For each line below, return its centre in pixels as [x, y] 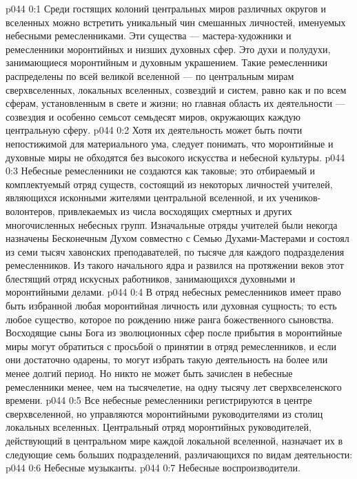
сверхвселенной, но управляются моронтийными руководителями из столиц [164, 413]
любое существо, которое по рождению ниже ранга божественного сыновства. [170, 319]
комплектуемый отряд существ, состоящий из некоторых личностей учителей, [169, 184]
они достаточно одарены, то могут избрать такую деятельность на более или [167, 359]
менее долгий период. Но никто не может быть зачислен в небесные [149, 373]
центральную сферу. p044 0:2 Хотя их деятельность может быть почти [154, 130]
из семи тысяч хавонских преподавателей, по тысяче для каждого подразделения [175, 251]
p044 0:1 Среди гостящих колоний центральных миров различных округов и [166, 8]
